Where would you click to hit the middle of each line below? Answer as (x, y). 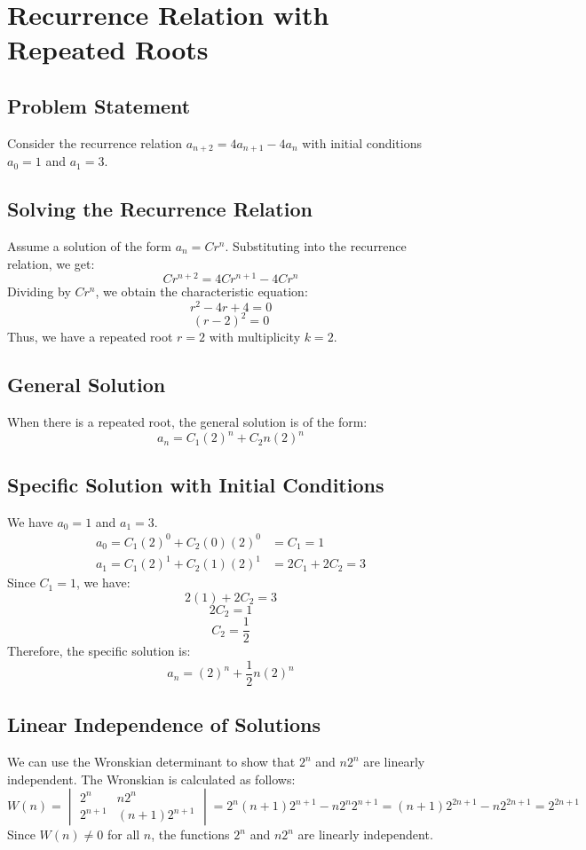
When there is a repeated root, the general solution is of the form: (187, 422)
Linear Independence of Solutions (164, 724)
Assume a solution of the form (89, 246)
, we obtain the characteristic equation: (202, 291)
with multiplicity (255, 337)
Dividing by (39, 291)
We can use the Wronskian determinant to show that (151, 762)
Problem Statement (99, 105)
